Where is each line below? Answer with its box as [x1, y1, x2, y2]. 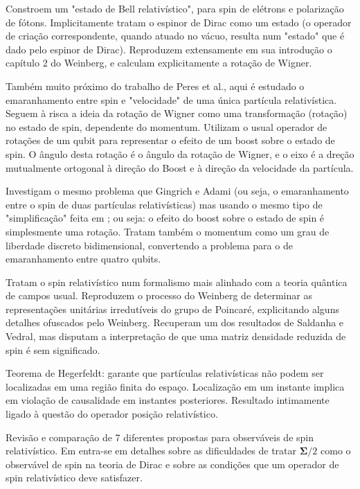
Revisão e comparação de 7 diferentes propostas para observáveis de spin [6, 429, 314, 444]
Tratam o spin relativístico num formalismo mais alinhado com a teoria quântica [6, 274, 348, 289]
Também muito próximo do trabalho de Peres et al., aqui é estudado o [6, 78, 305, 93]
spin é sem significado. [6, 342, 100, 357]
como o [321, 443, 351, 458]
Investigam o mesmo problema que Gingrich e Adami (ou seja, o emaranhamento [6, 184, 349, 198]
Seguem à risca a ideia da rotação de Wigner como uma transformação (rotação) [6, 106, 348, 121]
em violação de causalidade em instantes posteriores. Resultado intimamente [6, 393, 330, 407]
